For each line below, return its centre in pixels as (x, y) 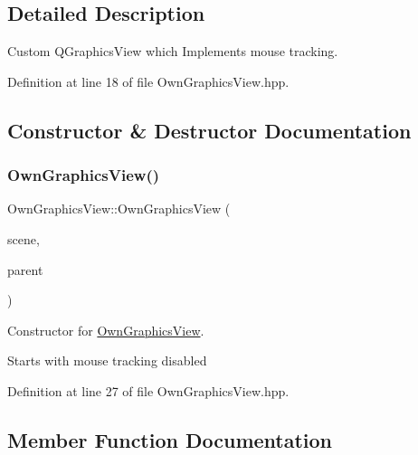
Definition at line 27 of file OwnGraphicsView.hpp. (148, 390)
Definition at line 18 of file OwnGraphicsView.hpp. (148, 81)
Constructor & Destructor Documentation (209, 130)
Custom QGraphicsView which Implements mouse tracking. (173, 51)
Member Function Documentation (170, 439)
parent (25, 269)
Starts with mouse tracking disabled (107, 360)
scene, (24, 238)
